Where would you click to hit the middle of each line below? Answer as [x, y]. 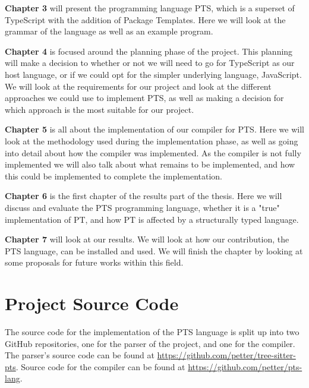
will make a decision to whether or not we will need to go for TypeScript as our [150, 63]
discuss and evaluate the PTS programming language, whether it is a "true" [142, 207]
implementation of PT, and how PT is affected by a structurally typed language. [152, 219]
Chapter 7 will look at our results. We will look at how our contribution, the [147, 239]
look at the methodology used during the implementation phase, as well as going [152, 141]
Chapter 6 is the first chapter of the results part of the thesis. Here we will [144, 196]
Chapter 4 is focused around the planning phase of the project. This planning [149, 51]
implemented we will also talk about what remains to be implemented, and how [150, 164]
